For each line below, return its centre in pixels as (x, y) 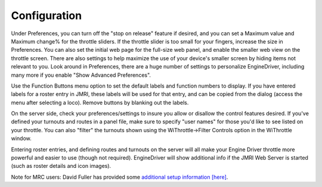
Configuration (47, 15)
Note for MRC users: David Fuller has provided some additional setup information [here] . (120, 177)
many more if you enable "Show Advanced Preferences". (81, 75)
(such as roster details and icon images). (61, 166)
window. (21, 138)
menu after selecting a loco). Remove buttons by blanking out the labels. (100, 102)
